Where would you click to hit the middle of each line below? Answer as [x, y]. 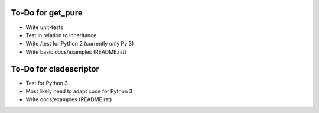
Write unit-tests [45, 27]
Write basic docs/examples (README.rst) [76, 52]
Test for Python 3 [47, 83]
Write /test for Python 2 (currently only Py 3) [80, 44]
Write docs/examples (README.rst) [69, 99]
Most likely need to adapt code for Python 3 [79, 91]
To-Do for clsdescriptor [55, 69]
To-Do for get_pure [47, 13]
